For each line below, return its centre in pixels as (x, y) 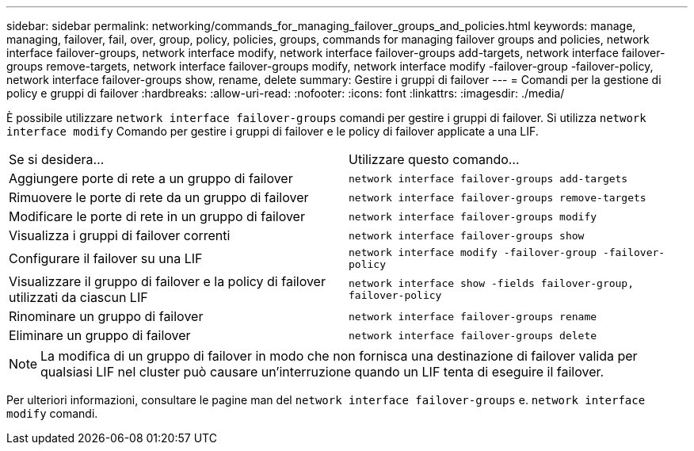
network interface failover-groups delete (473, 335)
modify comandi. (52, 413)
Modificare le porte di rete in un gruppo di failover (157, 216)
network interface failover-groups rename (473, 316)
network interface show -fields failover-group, (492, 283)
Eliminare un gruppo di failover (100, 335)
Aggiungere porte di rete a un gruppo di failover (151, 178)
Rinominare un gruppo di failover (106, 316)
